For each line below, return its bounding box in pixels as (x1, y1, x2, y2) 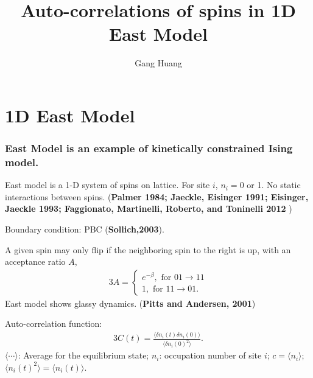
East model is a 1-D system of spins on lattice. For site (5, 178, 210, 191)
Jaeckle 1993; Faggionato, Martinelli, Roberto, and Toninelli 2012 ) (5, 202, 292, 215)
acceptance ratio (5, 255, 66, 268)
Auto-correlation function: (5, 317, 102, 330)
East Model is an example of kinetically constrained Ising (5, 141, 293, 156)
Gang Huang (135, 57, 182, 69)
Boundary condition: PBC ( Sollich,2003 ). (5, 223, 164, 236)
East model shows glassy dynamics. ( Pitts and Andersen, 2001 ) (5, 296, 256, 309)
